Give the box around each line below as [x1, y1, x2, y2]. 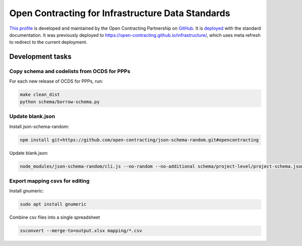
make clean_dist [20, 92, 60, 98]
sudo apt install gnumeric [20, 202, 87, 207]
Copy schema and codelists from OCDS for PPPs [9, 68, 130, 75]
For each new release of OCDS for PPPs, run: [9, 78, 103, 84]
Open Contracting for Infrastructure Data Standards [9, 8, 231, 19]
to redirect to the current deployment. [9, 39, 88, 45]
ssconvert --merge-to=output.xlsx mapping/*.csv [20, 228, 142, 234]
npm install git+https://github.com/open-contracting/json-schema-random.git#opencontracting [20, 137, 259, 143]
